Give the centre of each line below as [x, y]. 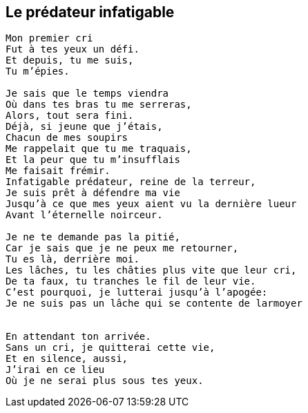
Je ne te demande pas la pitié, [93, 237]
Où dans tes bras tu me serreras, [99, 105]
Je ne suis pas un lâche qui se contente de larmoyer [154, 304]
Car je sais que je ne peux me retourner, [122, 248]
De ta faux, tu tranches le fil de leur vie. [131, 281]
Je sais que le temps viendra [87, 94]
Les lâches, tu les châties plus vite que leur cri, [151, 270]
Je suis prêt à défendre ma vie [93, 193]
